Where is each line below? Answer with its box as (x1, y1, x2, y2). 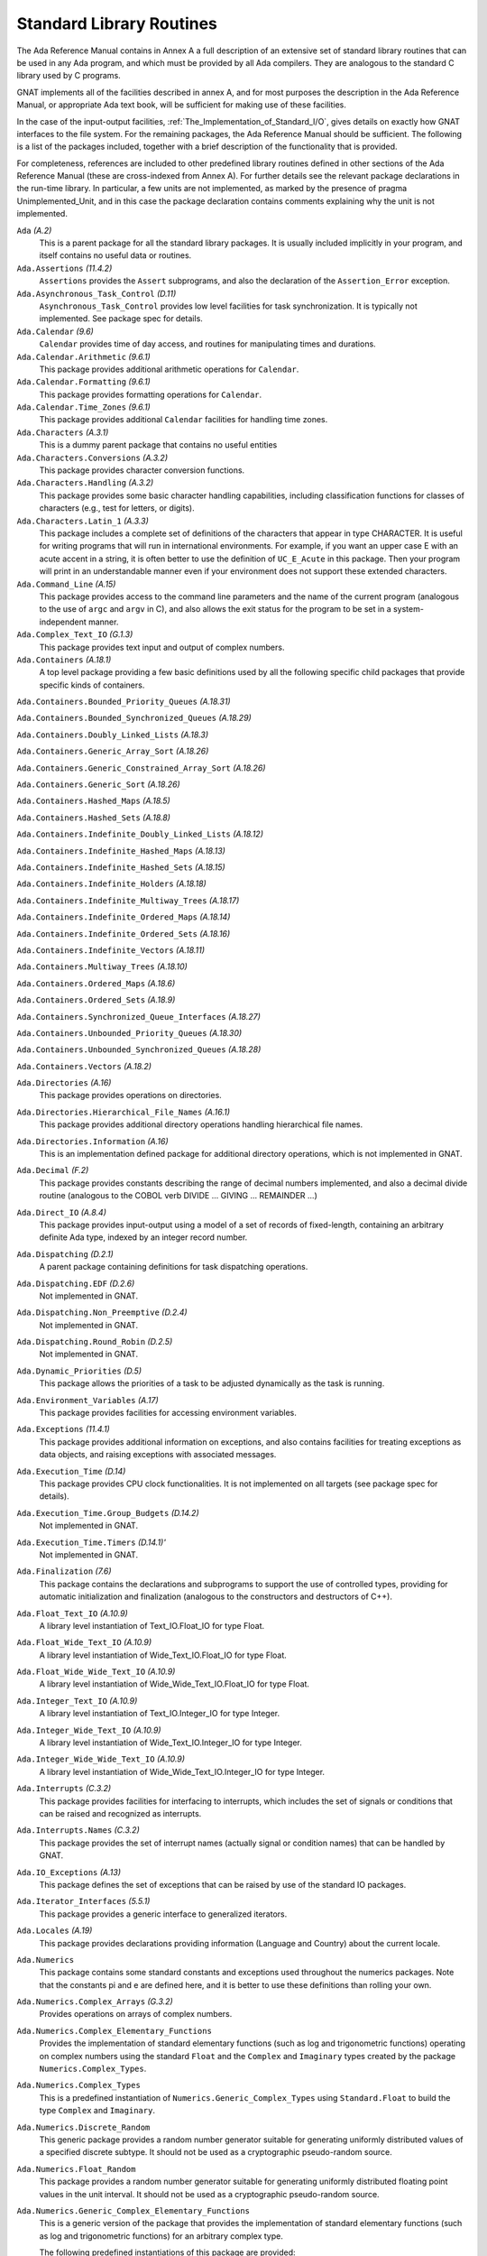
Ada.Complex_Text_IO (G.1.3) (16, 629, 133, 640)
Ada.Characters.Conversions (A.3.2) (16, 452, 169, 463)
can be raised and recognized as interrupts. (39, 1808, 202, 1818)
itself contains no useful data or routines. (39, 250, 192, 261)
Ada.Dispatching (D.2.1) (16, 1248, 115, 1259)
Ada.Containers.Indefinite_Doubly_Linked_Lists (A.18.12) (16, 828, 263, 839)
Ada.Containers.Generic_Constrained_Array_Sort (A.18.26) (16, 763, 266, 773)
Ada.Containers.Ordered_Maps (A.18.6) (16, 977, 176, 988)
